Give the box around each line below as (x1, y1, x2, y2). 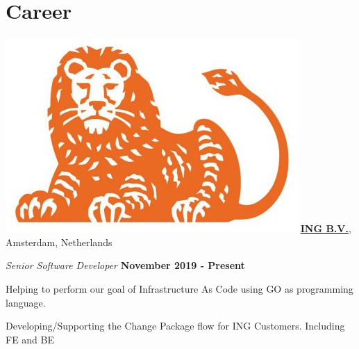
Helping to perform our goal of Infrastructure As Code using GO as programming (6, 281, 353, 295)
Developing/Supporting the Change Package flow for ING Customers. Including (6, 318, 345, 333)
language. (6, 295, 46, 309)
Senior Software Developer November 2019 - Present (6, 258, 245, 273)
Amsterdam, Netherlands (6, 234, 112, 249)
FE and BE (6, 332, 55, 346)
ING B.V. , (300, 221, 351, 236)
